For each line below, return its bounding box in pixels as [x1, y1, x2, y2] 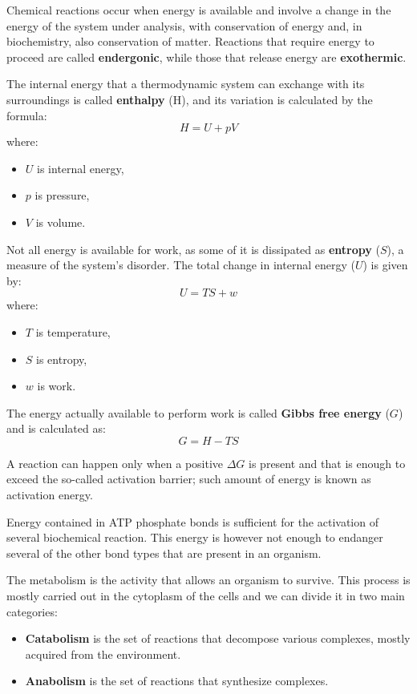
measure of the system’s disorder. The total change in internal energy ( [6, 256, 355, 273]
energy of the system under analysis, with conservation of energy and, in [6, 17, 362, 34]
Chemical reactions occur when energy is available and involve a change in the [6, 2, 391, 18]
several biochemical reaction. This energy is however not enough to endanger [6, 529, 383, 546]
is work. [37, 377, 76, 394]
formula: [6, 107, 47, 123]
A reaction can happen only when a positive [6, 454, 224, 471]
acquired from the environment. [25, 645, 181, 662]
